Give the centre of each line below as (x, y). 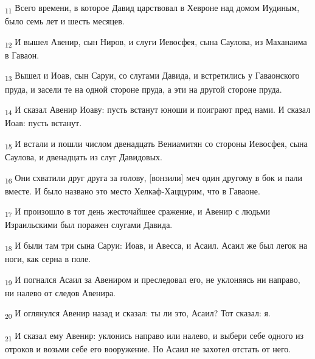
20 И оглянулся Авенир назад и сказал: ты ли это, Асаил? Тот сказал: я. (138, 314)
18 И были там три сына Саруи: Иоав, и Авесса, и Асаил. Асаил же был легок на (156, 246)
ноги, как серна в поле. (48, 259)
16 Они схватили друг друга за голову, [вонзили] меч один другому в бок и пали (154, 178)
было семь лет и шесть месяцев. (65, 21)
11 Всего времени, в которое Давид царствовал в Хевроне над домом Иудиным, (152, 8)
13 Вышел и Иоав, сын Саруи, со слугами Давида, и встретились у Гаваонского (152, 76)
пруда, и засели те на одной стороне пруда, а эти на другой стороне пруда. (144, 89)
